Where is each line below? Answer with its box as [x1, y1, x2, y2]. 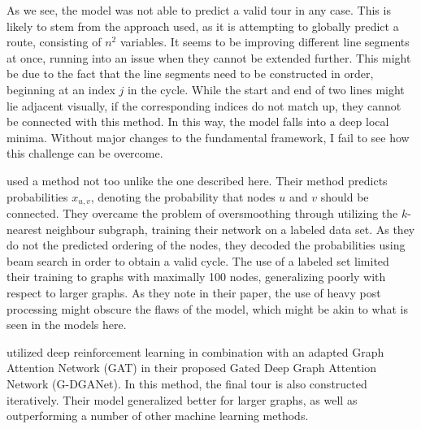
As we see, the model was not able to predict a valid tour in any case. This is [7, 2, 391, 18]
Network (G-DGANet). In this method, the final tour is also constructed [7, 375, 367, 392]
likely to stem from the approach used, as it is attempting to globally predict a [7, 17, 399, 34]
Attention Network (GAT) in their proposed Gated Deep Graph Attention [7, 359, 376, 376]
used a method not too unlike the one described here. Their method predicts [7, 171, 388, 188]
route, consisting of [7, 33, 102, 50]
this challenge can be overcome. [7, 145, 163, 162]
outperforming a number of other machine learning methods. [7, 407, 309, 424]
